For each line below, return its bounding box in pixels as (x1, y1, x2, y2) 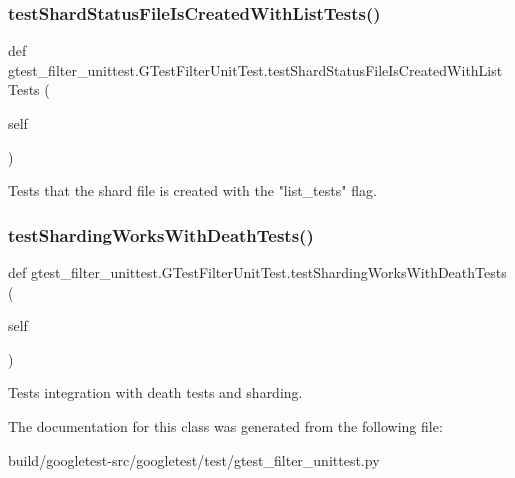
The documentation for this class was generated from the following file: (8, 415, 443, 436)
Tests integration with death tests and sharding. (8, 382, 303, 403)
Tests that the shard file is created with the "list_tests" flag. (8, 180, 377, 201)
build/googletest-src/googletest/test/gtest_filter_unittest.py (8, 449, 380, 470)
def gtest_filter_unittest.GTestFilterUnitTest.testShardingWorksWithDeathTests (8, 262, 507, 282)
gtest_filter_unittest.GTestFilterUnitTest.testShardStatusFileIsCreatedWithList (8, 59, 503, 80)
